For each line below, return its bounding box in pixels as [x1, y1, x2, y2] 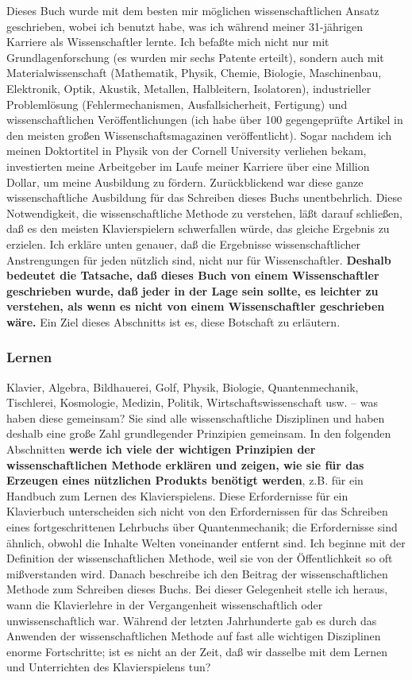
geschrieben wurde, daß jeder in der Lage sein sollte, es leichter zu [6, 282, 379, 299]
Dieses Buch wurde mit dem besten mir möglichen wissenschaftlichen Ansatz [6, 2, 379, 18]
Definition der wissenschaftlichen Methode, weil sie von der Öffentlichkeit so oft [6, 550, 393, 566]
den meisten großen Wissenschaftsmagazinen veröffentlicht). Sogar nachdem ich [6, 126, 392, 143]
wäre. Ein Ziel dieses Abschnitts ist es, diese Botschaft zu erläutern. [6, 313, 341, 330]
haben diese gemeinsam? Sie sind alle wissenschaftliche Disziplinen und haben [6, 409, 385, 426]
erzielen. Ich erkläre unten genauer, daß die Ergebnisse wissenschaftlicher [6, 235, 361, 252]
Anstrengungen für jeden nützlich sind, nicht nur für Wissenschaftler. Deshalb [6, 251, 391, 268]
